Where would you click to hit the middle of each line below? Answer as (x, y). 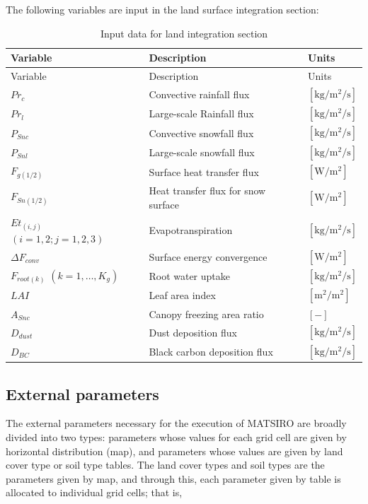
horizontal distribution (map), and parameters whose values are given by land (174, 451)
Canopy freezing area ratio (206, 313)
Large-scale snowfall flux (202, 152)
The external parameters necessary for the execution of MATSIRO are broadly (176, 423)
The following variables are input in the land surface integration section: (162, 9)
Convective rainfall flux (199, 94)
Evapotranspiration (191, 230)
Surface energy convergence (208, 256)
